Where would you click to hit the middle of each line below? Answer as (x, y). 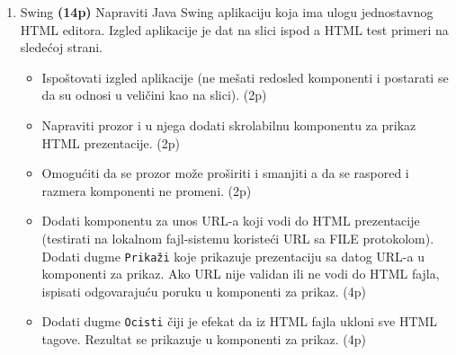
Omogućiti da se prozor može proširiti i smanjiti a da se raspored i (225, 173)
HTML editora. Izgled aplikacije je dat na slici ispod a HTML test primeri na (234, 29)
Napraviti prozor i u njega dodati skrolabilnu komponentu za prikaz (229, 124)
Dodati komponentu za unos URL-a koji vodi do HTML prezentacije (231, 221)
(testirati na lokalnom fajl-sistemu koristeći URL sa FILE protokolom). (238, 238)
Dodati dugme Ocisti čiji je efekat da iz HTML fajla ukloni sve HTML (240, 321)
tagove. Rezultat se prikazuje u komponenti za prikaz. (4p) (204, 339)
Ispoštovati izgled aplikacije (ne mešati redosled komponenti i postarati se (245, 77)
